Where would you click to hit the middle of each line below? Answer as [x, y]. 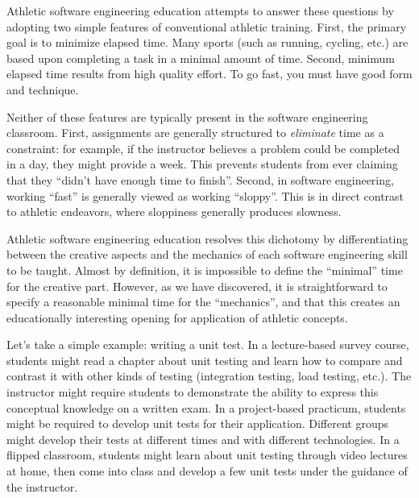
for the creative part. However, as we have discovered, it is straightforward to [197, 286]
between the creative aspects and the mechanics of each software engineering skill [207, 254]
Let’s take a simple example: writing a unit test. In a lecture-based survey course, [208, 344]
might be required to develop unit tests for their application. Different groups [197, 423]
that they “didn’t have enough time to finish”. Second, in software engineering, [200, 179]
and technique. [43, 89]
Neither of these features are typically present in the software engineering [187, 116]
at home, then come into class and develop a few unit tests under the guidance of [207, 471]
